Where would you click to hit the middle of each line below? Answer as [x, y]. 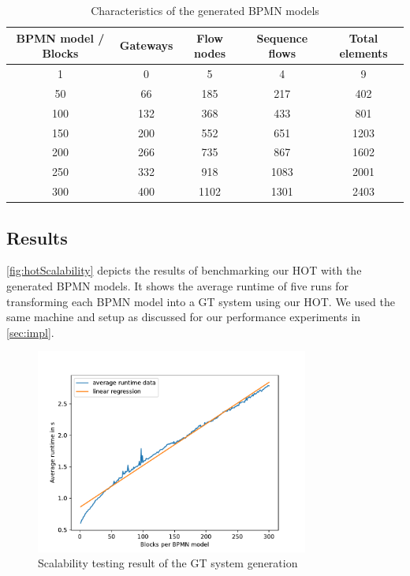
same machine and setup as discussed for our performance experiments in [184, 317]
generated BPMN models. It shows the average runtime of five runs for [178, 285]
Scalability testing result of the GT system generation [168, 563]
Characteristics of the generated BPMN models [205, 10]
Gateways [146, 45]
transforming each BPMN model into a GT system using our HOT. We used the [201, 301]
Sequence [282, 37]
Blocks [60, 53]
